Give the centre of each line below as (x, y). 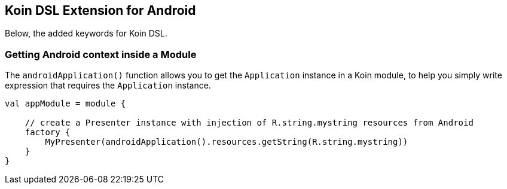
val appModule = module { (65, 104)
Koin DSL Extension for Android (100, 10)
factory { (48, 132)
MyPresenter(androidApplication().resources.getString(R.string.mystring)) (227, 142)
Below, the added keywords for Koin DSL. (86, 33)
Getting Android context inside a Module (101, 54)
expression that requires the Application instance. (108, 86)
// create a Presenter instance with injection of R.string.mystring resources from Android (249, 123)
